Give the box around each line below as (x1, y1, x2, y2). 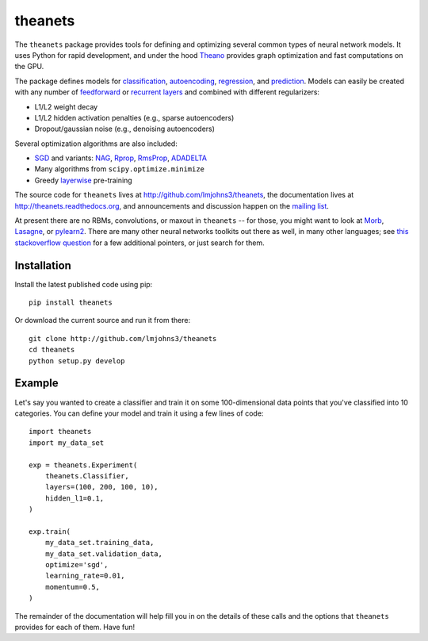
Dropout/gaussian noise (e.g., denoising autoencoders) (34, 124, 216, 134)
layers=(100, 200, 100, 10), (44, 482, 159, 492)
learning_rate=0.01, (44, 571, 125, 581)
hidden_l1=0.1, (44, 493, 105, 503)
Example (14, 377, 59, 390)
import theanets (29, 427, 92, 436)
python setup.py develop (29, 356, 125, 365)
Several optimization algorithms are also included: (14, 139, 178, 148)
